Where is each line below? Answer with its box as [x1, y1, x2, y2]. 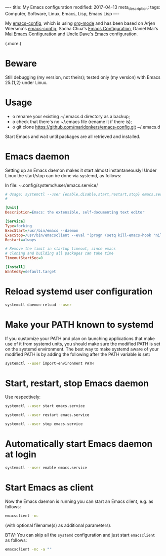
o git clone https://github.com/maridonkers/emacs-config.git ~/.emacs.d [12, 124, 161, 130]
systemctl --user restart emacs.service [5, 413, 90, 417]
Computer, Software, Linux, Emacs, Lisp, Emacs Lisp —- [5, 10, 120, 16]
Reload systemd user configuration [5, 286, 153, 297]
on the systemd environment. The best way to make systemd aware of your [5, 346, 159, 352]
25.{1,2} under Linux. [5, 79, 48, 85]
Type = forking [5, 223, 32, 228]
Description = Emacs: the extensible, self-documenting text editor [5, 210, 145, 215]
